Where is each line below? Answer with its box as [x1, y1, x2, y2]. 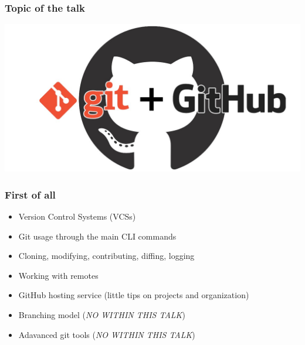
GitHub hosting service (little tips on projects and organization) [18, 289, 249, 301]
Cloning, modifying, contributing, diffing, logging [18, 250, 195, 262]
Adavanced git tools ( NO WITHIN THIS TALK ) [18, 328, 195, 340]
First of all [5, 187, 56, 201]
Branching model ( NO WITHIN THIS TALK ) [18, 309, 185, 320]
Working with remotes [18, 269, 99, 281]
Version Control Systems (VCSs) [18, 210, 136, 223]
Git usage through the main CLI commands [18, 230, 177, 242]
